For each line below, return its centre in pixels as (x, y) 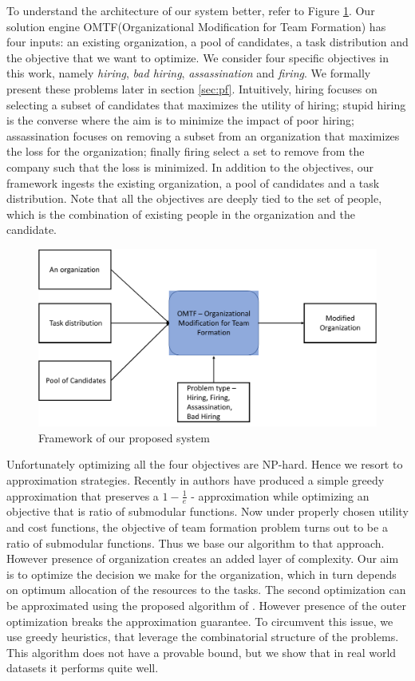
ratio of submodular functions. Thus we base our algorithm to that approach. (196, 542)
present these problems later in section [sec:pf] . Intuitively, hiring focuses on (192, 88)
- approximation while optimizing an (280, 495)
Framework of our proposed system (124, 437)
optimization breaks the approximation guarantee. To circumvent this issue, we (200, 621)
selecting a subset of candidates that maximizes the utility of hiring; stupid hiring (206, 104)
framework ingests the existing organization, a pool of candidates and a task (193, 182)
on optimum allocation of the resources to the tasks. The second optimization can (206, 590)
